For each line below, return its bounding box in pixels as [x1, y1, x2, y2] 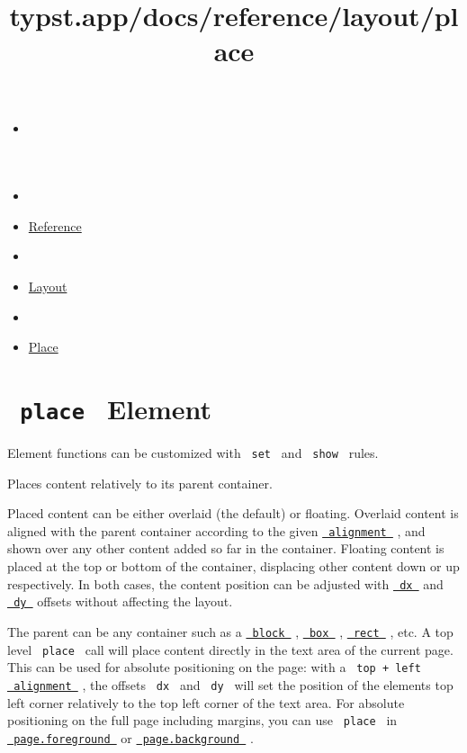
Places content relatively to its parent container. [7, 473, 273, 492]
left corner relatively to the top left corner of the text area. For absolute [7, 693, 405, 712]
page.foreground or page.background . [13, 728, 254, 747]
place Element [20, 390, 211, 426]
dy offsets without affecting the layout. [13, 592, 233, 611]
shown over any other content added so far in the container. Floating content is [7, 539, 445, 558]
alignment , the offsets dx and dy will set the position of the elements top [13, 675, 454, 694]
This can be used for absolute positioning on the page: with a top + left [7, 658, 421, 677]
